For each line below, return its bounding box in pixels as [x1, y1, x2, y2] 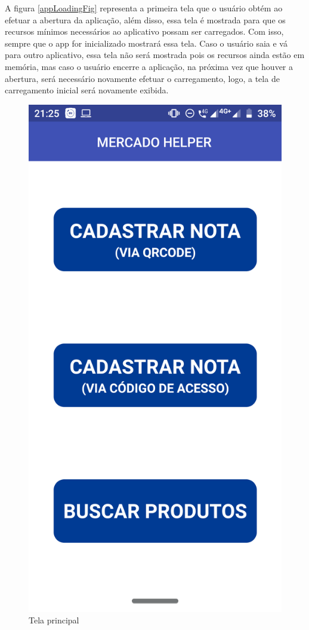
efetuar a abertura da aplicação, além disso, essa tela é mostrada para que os [5, 13, 286, 26]
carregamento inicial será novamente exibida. [5, 84, 169, 96]
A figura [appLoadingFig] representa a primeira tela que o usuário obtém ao [5, 2, 283, 14]
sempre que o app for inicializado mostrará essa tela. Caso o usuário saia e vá [5, 36, 288, 49]
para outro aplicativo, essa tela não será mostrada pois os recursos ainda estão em [5, 48, 305, 61]
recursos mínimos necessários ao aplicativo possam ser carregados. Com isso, [5, 25, 284, 38]
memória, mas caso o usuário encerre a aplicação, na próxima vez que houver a [5, 60, 293, 72]
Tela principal [29, 614, 79, 626]
